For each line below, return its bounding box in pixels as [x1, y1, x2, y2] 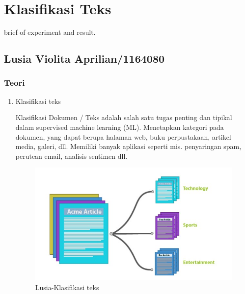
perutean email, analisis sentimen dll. [15, 150, 128, 161]
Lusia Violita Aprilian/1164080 [4, 51, 165, 66]
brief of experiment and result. [4, 27, 96, 37]
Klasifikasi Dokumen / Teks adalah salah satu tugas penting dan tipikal [15, 112, 232, 122]
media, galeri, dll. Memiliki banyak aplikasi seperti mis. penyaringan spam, [15, 141, 242, 151]
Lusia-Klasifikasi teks [35, 282, 99, 292]
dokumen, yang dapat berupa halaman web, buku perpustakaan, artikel [15, 131, 231, 142]
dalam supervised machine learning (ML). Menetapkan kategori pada [15, 122, 224, 132]
